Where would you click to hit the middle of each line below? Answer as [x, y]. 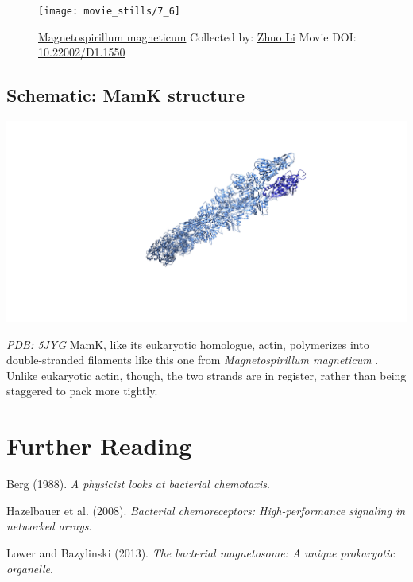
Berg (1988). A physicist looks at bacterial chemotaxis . [138, 484]
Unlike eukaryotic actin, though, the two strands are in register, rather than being [206, 375]
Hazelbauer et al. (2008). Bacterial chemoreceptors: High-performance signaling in [206, 510]
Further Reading [99, 446]
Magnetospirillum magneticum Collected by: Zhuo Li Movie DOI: [197, 36]
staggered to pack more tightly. [82, 391]
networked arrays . [49, 526]
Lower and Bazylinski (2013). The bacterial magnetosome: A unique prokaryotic [201, 552]
